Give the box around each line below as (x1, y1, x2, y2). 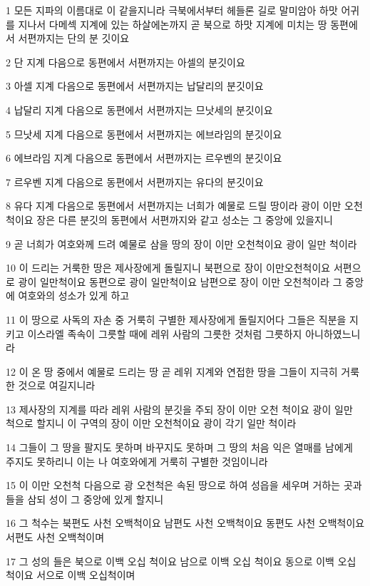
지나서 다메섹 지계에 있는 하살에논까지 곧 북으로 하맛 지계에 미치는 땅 (18, 16, 327, 31)
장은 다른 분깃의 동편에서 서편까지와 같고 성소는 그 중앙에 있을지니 (36, 212, 333, 227)
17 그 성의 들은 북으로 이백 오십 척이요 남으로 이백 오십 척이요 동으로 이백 (6, 553, 335, 568)
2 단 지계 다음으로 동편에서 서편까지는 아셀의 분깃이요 (6, 54, 245, 69)
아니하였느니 (305, 326, 361, 341)
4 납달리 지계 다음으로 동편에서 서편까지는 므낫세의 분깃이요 (6, 102, 273, 117)
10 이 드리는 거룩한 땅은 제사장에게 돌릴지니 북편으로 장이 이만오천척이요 (6, 260, 331, 275)
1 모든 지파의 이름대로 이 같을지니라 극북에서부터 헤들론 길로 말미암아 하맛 (6, 3, 338, 17)
